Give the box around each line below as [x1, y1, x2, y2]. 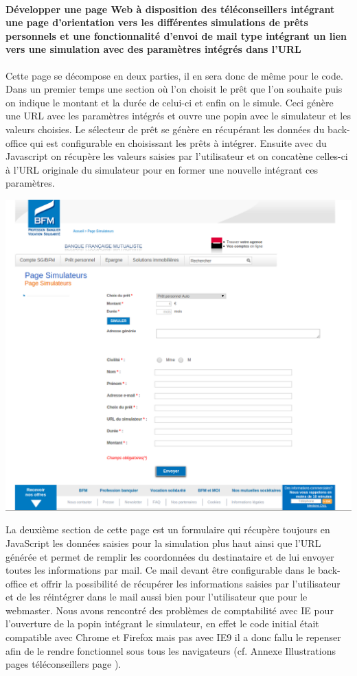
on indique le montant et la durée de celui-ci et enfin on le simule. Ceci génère [5, 95, 334, 109]
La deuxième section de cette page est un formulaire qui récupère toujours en [5, 522, 330, 537]
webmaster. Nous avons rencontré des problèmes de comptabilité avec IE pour [5, 603, 334, 617]
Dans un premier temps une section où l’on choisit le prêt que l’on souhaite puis [5, 82, 343, 96]
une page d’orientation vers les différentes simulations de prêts [5, 15, 308, 30]
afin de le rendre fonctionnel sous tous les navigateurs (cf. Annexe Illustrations [5, 643, 336, 657]
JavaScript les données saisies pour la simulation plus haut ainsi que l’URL [5, 535, 321, 550]
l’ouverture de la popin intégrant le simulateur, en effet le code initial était [5, 616, 319, 631]
